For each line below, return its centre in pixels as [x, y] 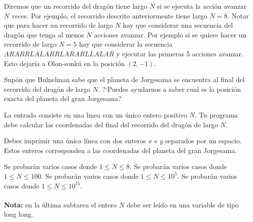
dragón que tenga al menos [44, 34]
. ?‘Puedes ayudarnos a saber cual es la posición [169, 89]
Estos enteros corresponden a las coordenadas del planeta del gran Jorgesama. [120, 150]
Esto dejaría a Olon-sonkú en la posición [64, 63]
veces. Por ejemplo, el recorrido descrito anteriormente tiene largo [109, 15]
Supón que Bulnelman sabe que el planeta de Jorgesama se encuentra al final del [124, 79]
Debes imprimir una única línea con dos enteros [75, 141]
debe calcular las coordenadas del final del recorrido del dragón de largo [111, 124]
